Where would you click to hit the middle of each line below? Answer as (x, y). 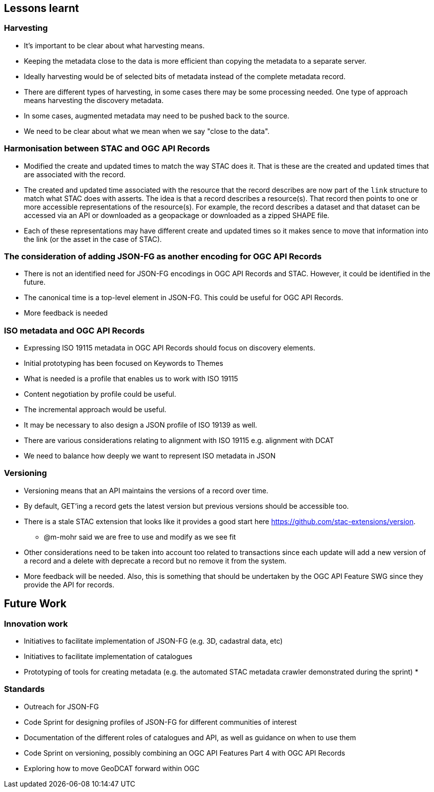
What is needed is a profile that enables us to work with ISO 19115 (131, 379)
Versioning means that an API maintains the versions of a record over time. (146, 490)
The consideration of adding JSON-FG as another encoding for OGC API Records (163, 256)
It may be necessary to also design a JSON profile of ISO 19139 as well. (141, 425)
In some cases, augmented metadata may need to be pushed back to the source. (157, 115)
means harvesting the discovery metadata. (94, 100)
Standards (25, 689)
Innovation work (36, 623)
